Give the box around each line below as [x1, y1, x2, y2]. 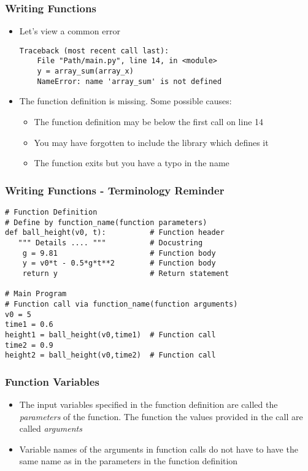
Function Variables [5, 373, 99, 389]
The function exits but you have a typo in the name [34, 156, 229, 169]
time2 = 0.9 [5, 340, 53, 350]
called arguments [19, 422, 82, 435]
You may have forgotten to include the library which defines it [34, 136, 269, 148]
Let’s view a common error [19, 25, 120, 37]
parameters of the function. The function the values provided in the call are [19, 410, 303, 423]
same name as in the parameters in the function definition [19, 454, 238, 467]
